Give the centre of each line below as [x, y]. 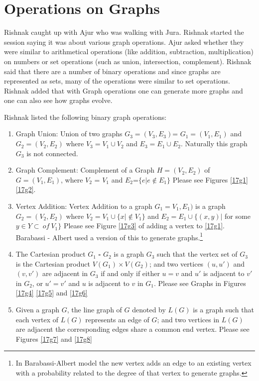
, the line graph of [94, 310]
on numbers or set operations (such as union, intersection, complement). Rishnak [128, 61]
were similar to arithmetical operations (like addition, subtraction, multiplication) [129, 51]
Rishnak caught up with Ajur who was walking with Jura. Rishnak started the [124, 32]
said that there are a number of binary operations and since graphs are [112, 71]
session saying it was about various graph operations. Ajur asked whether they [124, 42]
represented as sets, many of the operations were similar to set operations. [117, 81]
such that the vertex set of [197, 254]
